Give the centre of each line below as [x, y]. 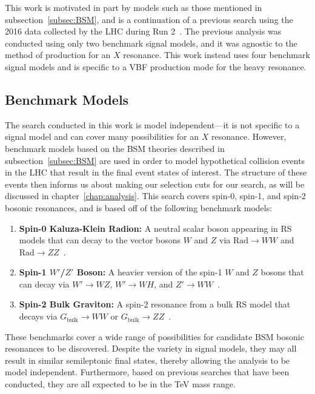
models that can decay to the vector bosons [100, 240]
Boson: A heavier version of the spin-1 [149, 272]
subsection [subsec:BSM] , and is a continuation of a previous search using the [149, 19]
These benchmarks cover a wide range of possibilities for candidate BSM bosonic [154, 336]
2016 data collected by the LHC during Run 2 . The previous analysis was [143, 31]
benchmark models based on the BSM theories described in [115, 148]
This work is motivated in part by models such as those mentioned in [134, 7]
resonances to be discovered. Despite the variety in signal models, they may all [151, 348]
